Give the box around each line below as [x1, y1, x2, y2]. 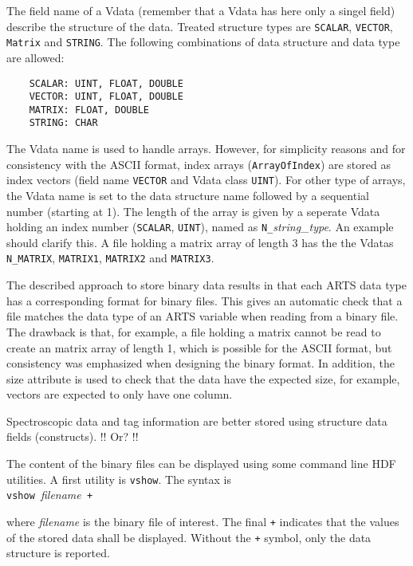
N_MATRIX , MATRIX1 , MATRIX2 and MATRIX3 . [6, 250, 214, 266]
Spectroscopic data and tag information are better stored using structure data [6, 412, 387, 429]
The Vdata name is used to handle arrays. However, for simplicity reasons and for [6, 140, 406, 157]
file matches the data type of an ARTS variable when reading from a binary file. [6, 308, 399, 324]
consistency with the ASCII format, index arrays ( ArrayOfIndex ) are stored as [6, 155, 391, 172]
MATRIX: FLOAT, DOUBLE [29, 104, 149, 116]
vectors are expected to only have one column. [6, 386, 233, 403]
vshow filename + [6, 486, 93, 503]
